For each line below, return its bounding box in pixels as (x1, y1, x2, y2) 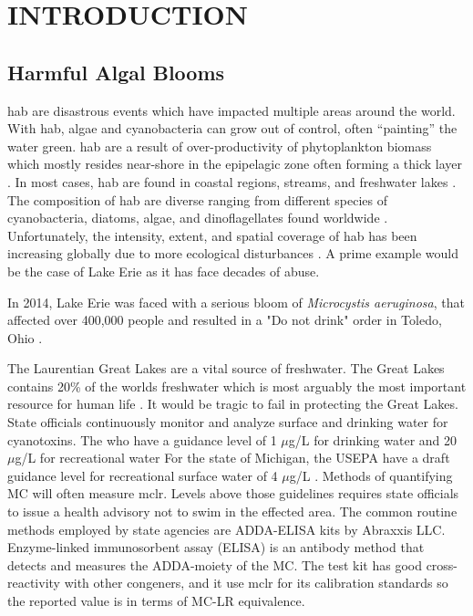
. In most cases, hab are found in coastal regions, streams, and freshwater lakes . (7, 172, 457, 191)
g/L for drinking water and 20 (288, 430, 458, 449)
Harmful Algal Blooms (7, 57, 225, 86)
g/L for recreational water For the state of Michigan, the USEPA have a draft (15, 448, 450, 467)
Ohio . (7, 328, 43, 347)
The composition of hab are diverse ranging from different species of (7, 190, 388, 209)
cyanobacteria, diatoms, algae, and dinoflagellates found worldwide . (7, 208, 388, 227)
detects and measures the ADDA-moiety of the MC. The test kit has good (7, 555, 422, 574)
